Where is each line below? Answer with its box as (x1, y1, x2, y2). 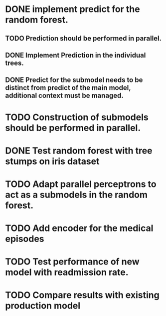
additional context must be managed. (5, 91, 124, 100)
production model (5, 300, 81, 311)
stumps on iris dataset (5, 155, 100, 167)
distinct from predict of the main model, (5, 83, 131, 92)
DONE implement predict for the (5, 3, 141, 15)
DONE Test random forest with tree (5, 145, 153, 156)
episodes (5, 233, 44, 244)
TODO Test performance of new (5, 256, 140, 267)
